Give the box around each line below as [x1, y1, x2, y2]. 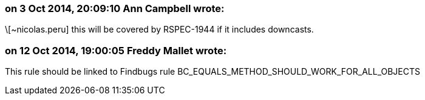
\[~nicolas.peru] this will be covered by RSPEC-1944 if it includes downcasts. [5, 24, 314, 35]
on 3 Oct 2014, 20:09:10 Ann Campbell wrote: [5, 2, 225, 14]
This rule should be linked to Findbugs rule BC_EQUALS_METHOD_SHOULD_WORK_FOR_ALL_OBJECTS [5, 66, 421, 77]
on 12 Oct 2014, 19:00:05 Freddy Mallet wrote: [5, 44, 227, 57]
